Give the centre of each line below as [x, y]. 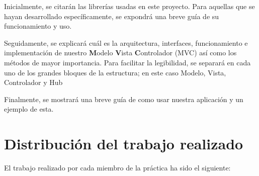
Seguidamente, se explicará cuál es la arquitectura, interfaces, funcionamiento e [126, 42]
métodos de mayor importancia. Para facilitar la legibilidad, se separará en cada [127, 62]
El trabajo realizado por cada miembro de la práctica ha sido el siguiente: [117, 168]
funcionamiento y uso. [38, 26]
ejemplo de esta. [29, 109]
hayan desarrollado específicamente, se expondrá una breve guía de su [112, 16]
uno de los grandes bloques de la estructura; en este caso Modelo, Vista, [115, 72]
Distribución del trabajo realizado [124, 144]
